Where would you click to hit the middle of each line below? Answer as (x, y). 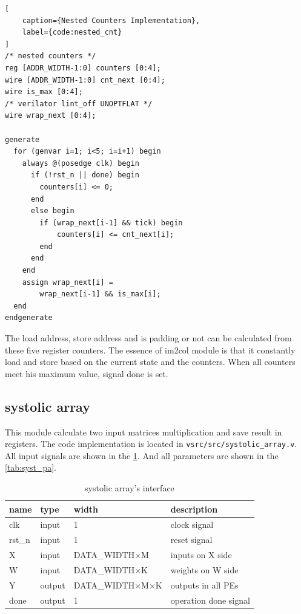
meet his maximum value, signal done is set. (87, 373)
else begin (52, 211)
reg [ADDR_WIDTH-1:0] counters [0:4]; (83, 68)
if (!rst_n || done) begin (85, 175)
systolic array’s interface (130, 488)
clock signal (192, 524)
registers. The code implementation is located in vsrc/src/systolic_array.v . (151, 444)
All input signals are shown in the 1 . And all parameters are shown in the (142, 455)
